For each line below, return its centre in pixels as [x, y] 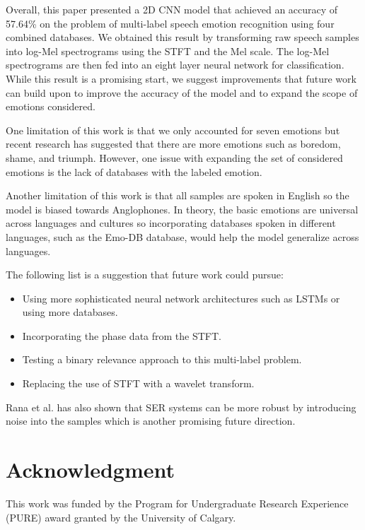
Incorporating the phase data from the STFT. [122, 335]
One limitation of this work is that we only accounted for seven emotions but [173, 130]
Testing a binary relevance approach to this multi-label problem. [162, 359]
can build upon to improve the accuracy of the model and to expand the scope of [182, 92]
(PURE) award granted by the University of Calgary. [121, 517]
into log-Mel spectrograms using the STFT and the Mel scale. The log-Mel [168, 51]
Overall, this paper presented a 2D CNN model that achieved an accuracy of [172, 9]
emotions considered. [51, 106]
